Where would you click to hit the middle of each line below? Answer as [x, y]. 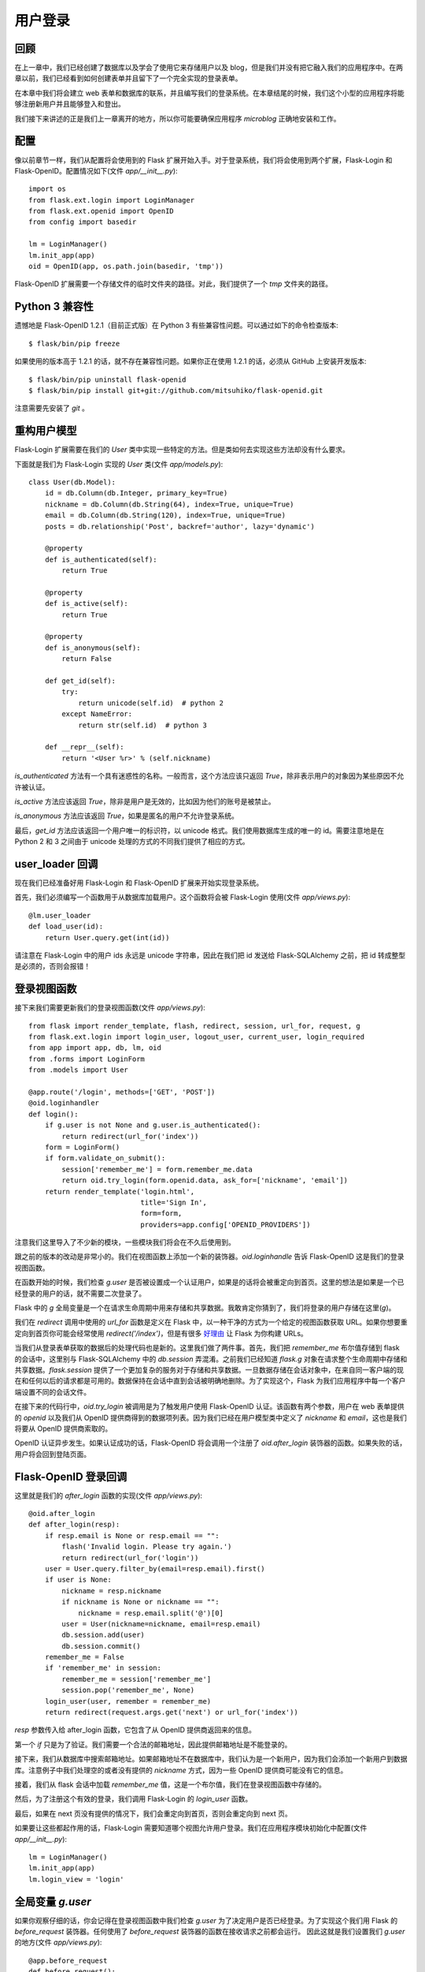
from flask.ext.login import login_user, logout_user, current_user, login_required [197, 1037]
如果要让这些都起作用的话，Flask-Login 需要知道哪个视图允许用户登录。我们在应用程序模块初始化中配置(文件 [191, 1828]
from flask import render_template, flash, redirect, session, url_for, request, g [195, 1026]
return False [87, 659]
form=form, [161, 1214]
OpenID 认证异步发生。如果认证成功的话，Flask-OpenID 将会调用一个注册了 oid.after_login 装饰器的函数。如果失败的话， [211, 1443]
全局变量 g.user [53, 1901]
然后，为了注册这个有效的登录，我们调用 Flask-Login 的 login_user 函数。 [133, 1799]
